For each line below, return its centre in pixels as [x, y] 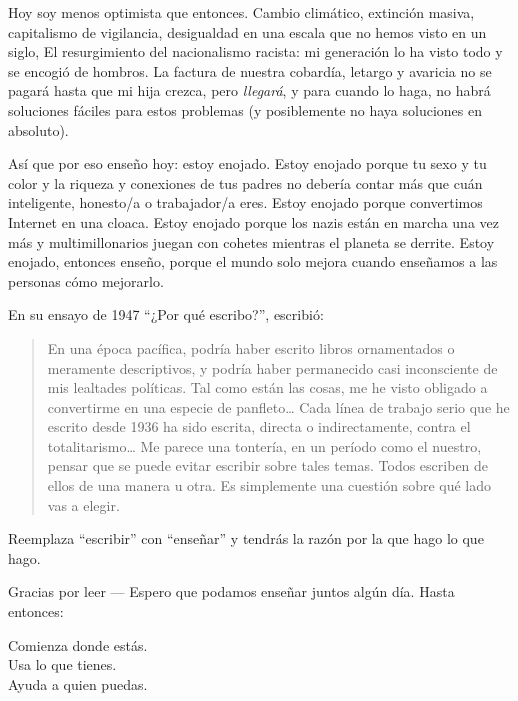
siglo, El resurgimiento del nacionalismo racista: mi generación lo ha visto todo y [255, 51]
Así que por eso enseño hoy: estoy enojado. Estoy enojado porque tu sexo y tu [247, 163]
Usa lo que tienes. [62, 664]
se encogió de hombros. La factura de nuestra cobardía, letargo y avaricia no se [250, 70]
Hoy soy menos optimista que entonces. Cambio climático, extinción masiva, [241, 12]
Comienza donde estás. [78, 644]
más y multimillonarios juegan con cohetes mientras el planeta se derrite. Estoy [251, 241]
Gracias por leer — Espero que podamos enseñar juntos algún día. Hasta [231, 591]
